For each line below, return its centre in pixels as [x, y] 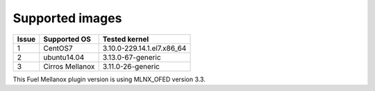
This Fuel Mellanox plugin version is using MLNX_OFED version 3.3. [109, 79]
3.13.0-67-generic [132, 57]
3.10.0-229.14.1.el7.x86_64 [144, 48]
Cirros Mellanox [69, 66]
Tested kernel [126, 39]
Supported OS [67, 39]
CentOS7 [58, 48]
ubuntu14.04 [64, 57]
